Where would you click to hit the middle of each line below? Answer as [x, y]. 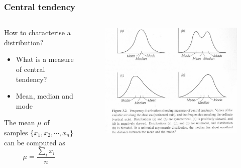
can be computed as [35, 142]
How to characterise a [37, 32]
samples [16, 132]
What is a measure [45, 59]
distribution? [24, 42]
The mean [20, 122]
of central [30, 69]
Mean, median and [44, 96]
